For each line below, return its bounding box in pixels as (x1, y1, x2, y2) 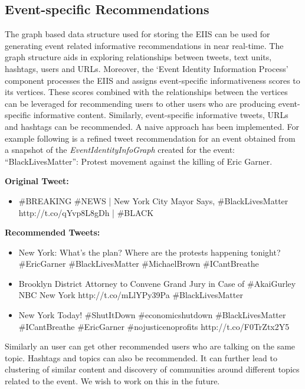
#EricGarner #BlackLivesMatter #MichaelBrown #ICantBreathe (18, 257, 259, 270)
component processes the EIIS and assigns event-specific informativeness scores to (5, 74, 300, 86)
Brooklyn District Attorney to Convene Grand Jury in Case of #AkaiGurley (18, 277, 296, 289)
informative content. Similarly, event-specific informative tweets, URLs (33, 109, 288, 121)
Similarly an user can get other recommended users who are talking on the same (5, 340, 296, 352)
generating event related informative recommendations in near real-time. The (5, 39, 284, 51)
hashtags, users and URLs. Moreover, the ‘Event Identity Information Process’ (5, 62, 288, 74)
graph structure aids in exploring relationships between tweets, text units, (5, 51, 272, 63)
